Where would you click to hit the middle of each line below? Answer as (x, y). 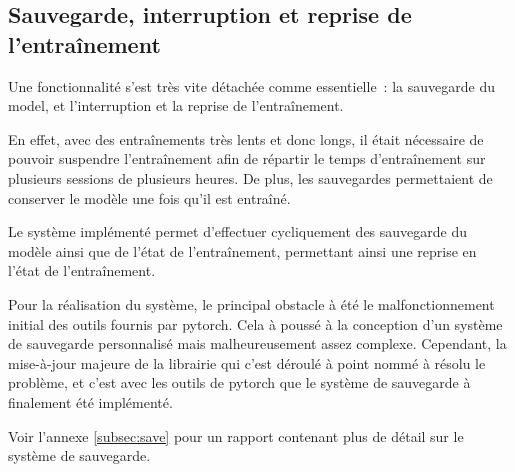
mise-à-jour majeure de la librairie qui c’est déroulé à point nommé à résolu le (247, 362)
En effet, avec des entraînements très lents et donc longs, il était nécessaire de (246, 138)
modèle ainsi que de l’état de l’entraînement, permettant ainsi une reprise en (242, 250)
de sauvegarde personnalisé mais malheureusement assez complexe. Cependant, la (257, 343)
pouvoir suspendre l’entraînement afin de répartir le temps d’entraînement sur (247, 158)
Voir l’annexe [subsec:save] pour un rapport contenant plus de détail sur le (236, 435)
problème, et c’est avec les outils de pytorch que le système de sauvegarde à (239, 382)
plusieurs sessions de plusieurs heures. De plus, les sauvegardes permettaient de (250, 177)
